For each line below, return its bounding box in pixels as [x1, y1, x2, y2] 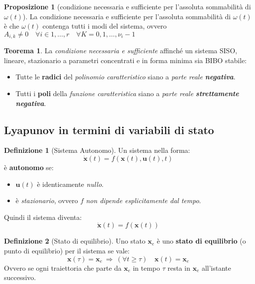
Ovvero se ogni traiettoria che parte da [4, 262, 122, 273]
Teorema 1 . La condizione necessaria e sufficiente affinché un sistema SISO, [4, 45, 237, 56]
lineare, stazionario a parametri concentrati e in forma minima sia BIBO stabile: [4, 55, 247, 65]
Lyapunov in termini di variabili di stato [4, 122, 214, 137]
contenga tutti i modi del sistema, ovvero [42, 21, 167, 31]
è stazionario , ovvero [15, 195, 78, 206]
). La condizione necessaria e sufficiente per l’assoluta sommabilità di [23, 11, 231, 21]
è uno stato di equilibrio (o [157, 236, 246, 246]
